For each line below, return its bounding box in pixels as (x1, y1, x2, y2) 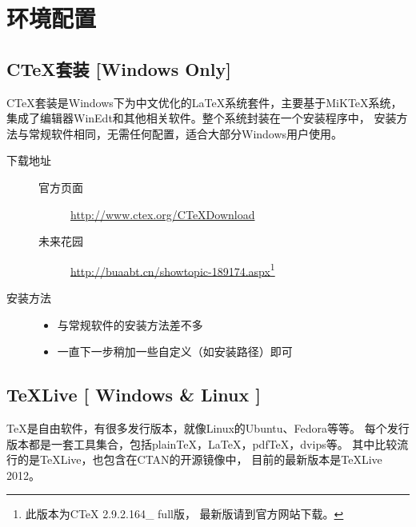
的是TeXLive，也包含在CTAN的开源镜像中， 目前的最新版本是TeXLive (17, 451, 382, 468)
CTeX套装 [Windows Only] (6, 56, 231, 81)
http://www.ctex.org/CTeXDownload (70, 206, 255, 222)
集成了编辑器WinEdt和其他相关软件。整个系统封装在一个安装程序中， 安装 (6, 110, 397, 126)
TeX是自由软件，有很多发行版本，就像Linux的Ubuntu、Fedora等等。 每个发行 (6, 419, 410, 436)
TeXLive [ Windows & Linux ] (6, 382, 261, 407)
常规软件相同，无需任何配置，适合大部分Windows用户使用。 (28, 125, 343, 142)
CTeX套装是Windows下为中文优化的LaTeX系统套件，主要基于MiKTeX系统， (6, 94, 402, 110)
